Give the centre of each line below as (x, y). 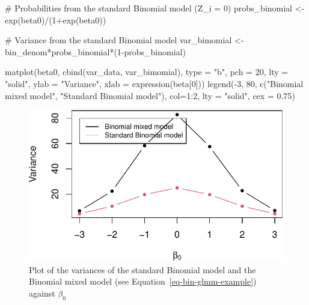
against (42, 293)
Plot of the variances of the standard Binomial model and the (142, 269)
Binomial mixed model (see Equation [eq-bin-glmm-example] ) (143, 281)
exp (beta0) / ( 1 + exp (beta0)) (56, 20)
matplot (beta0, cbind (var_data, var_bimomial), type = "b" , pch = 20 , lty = (147, 72)
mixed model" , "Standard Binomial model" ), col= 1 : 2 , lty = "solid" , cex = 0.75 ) (150, 95)
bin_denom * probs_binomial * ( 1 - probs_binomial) (95, 51)
